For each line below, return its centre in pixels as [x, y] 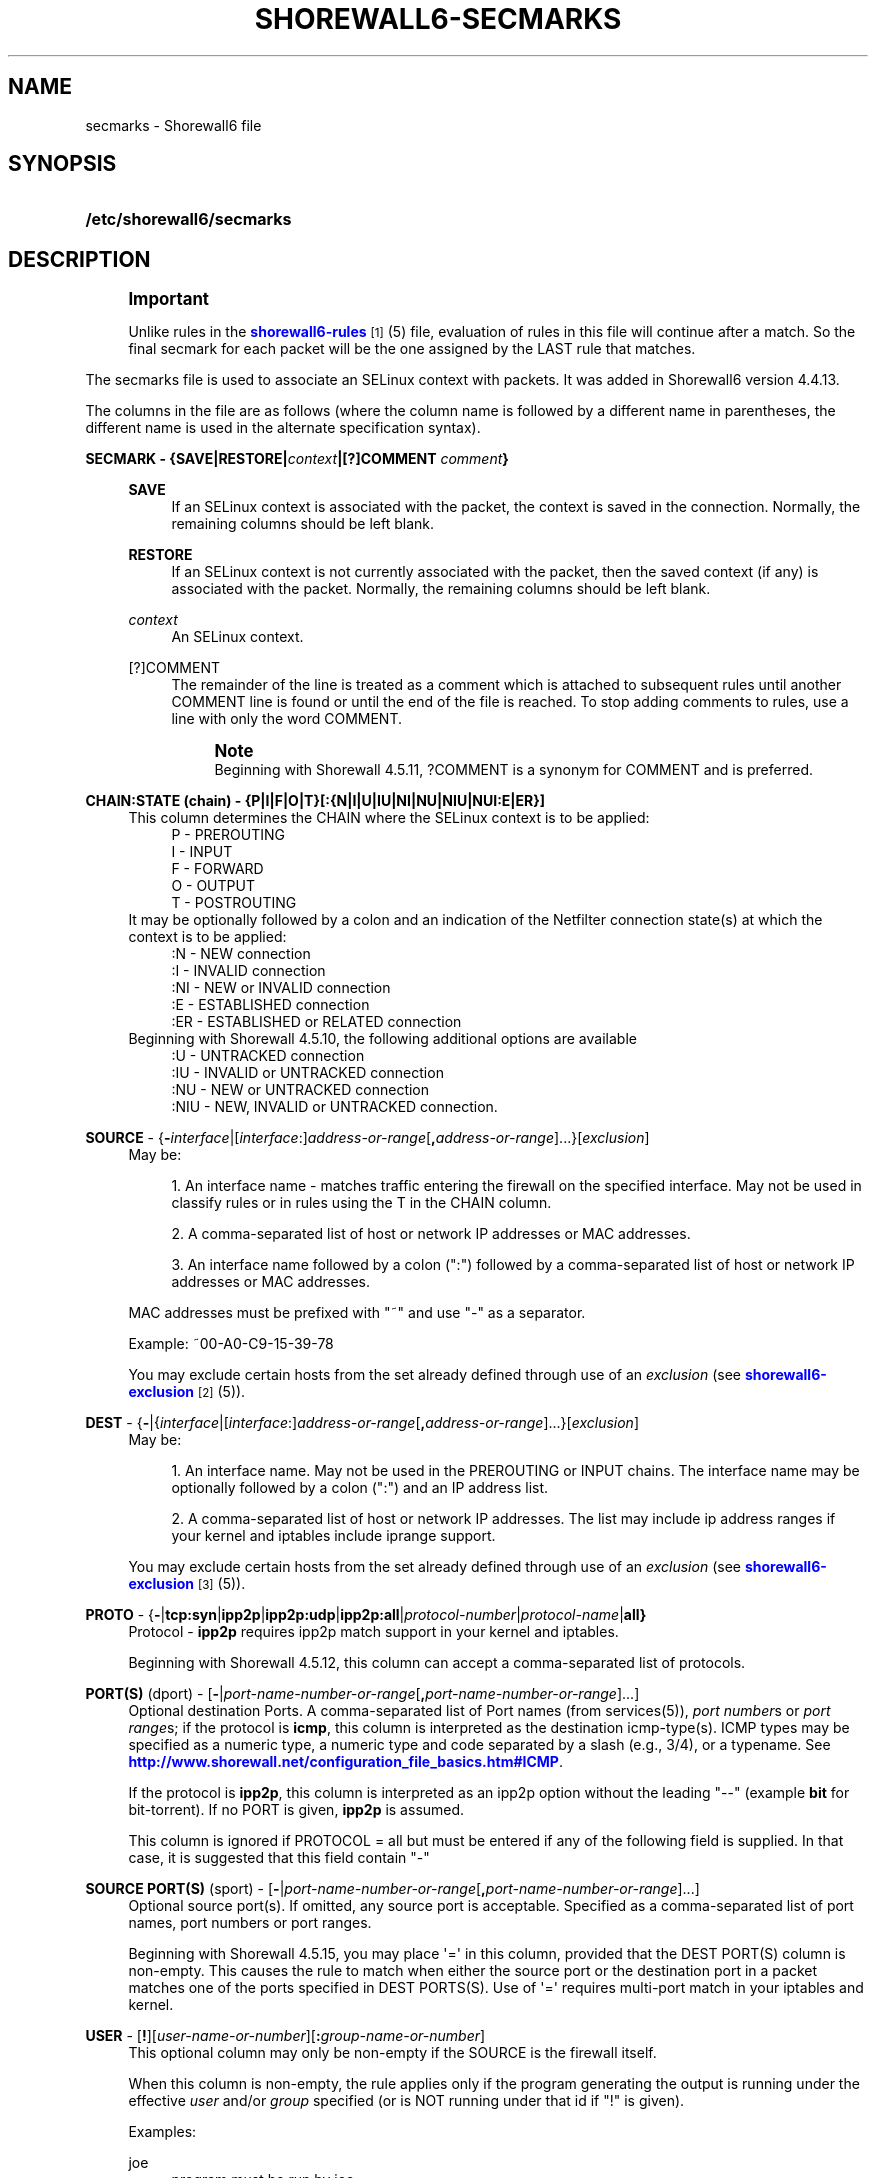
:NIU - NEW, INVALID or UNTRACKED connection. [334, 1107]
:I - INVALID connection [248, 971]
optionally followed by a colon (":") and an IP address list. [360, 1488]
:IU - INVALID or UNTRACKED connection [307, 1073]
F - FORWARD [217, 869]
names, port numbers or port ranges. [250, 1923]
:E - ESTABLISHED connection [270, 1005]
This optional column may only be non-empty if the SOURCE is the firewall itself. [392, 2053]
